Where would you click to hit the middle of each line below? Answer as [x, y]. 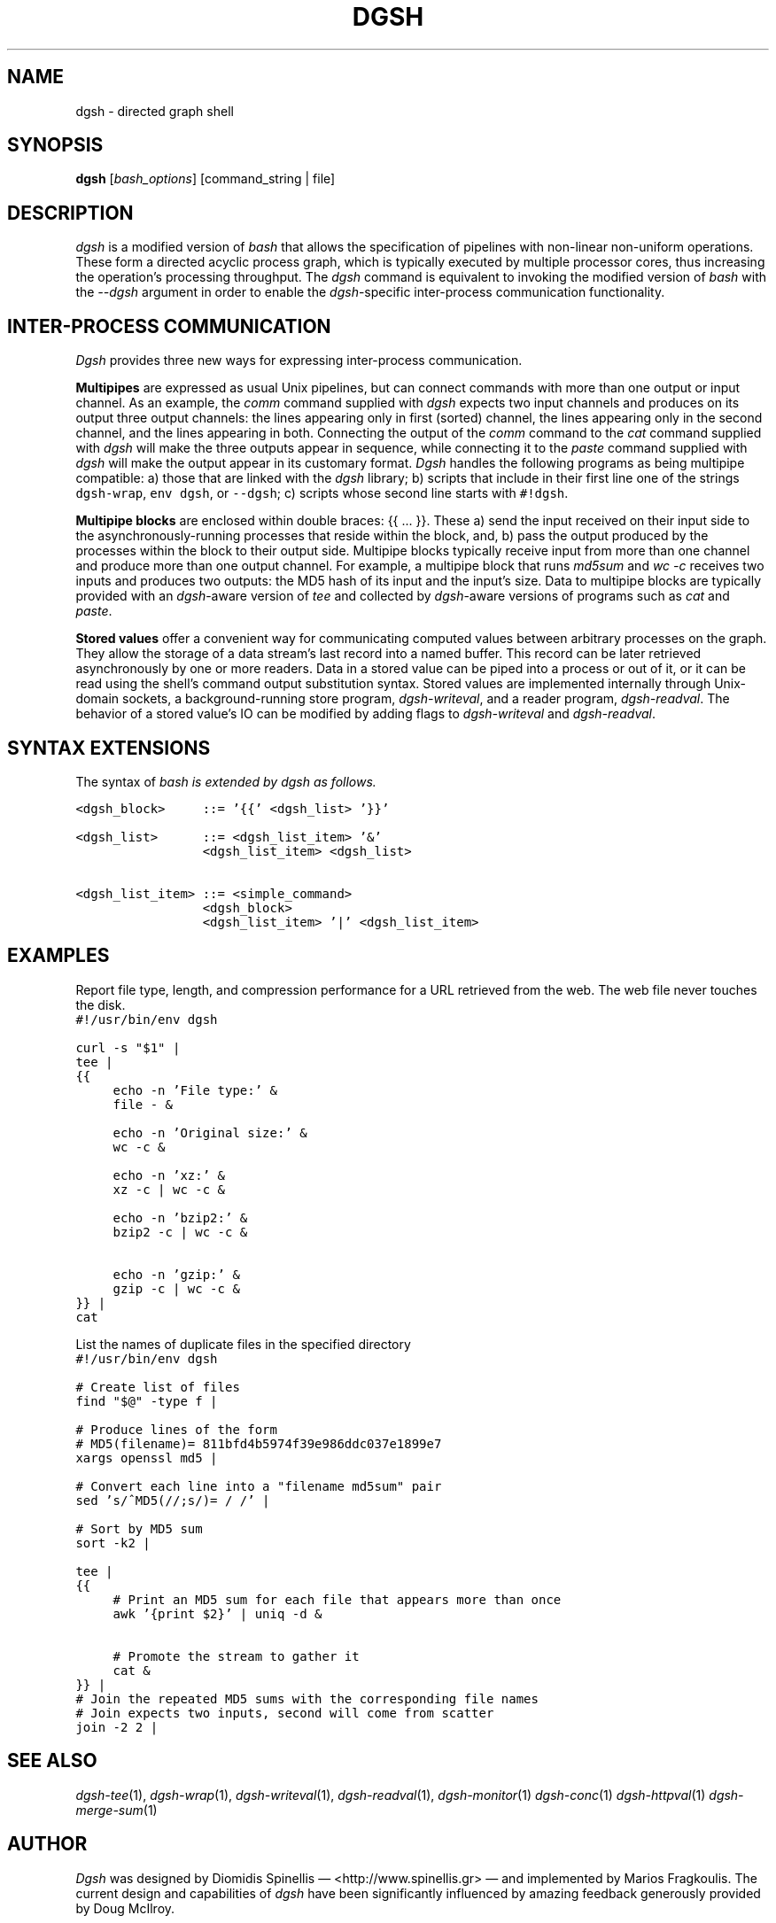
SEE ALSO [52, 1761]
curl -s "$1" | [128, 1047]
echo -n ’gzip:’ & [176, 1274]
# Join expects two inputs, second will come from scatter [285, 1713]
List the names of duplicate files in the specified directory [243, 1344]
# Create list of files [158, 1387]
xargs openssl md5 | [147, 1458]
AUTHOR [47, 1844]
